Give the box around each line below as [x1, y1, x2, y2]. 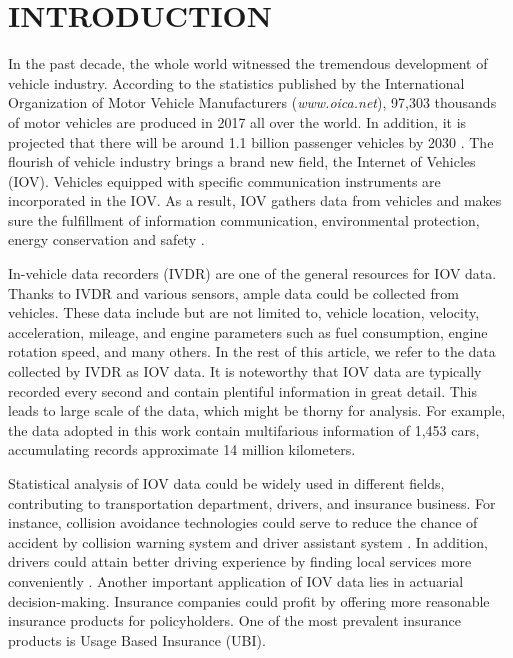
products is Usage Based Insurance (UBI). [8, 629, 266, 650]
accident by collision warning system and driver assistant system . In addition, [8, 531, 488, 552]
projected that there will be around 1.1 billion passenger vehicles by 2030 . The [8, 131, 494, 152]
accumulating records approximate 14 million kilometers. [8, 439, 356, 460]
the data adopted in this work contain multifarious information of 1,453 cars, [8, 419, 480, 440]
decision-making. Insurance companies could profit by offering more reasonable [8, 590, 490, 611]
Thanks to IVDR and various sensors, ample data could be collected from [8, 282, 459, 303]
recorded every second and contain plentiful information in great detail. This [8, 380, 477, 401]
